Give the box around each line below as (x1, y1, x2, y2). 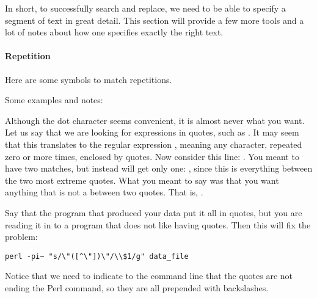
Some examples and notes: (5, 93, 103, 106)
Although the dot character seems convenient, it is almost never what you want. (5, 114, 305, 126)
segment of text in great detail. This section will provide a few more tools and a (5, 13, 304, 26)
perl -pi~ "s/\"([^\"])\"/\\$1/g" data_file (5, 252, 189, 261)
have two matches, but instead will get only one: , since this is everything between (5, 162, 313, 175)
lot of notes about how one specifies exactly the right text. (5, 26, 224, 38)
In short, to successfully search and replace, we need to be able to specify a (5, 2, 286, 14)
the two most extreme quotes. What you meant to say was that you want (5, 173, 279, 186)
